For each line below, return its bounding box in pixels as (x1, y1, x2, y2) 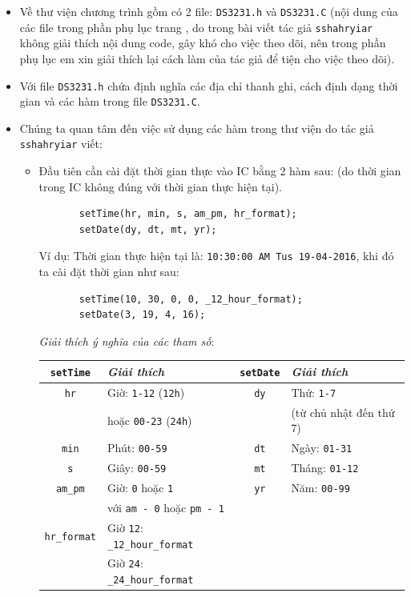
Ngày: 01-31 (291, 439, 353, 456)
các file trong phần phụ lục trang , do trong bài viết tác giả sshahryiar (19, 18, 373, 35)
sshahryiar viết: (19, 135, 103, 152)
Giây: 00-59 (107, 459, 167, 476)
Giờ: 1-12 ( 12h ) (107, 383, 185, 400)
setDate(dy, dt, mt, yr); (79, 223, 217, 235)
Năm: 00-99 (291, 479, 350, 496)
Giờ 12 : (107, 519, 143, 535)
